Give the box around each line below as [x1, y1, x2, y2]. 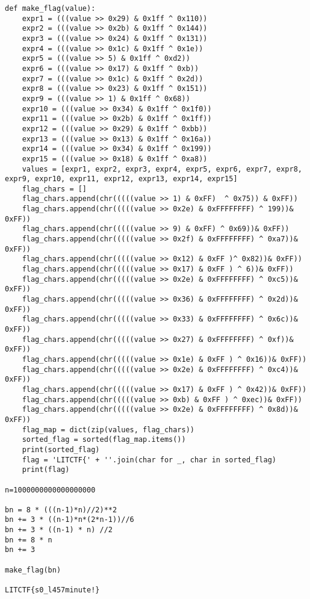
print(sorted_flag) [22, 445, 100, 454]
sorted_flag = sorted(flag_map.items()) [22, 435, 186, 444]
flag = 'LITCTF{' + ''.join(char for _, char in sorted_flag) [22, 455, 277, 464]
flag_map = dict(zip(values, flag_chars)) [22, 425, 194, 434]
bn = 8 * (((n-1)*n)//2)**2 [5, 505, 117, 514]
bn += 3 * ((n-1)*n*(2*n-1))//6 [5, 515, 134, 524]
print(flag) [22, 465, 70, 474]
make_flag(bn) [5, 565, 61, 574]
